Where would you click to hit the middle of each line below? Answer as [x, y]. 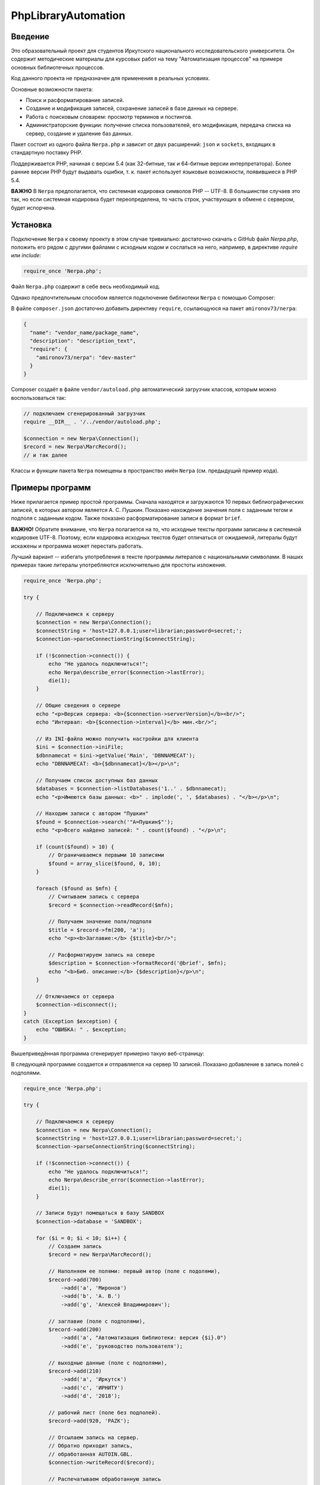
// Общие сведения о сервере [78, 706]
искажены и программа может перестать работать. [77, 546]
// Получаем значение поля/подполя [100, 922]
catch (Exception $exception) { [71, 1021]
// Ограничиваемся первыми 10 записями [106, 855]
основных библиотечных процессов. [58, 67]
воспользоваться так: [39, 397]
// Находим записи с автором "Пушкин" [92, 813]
